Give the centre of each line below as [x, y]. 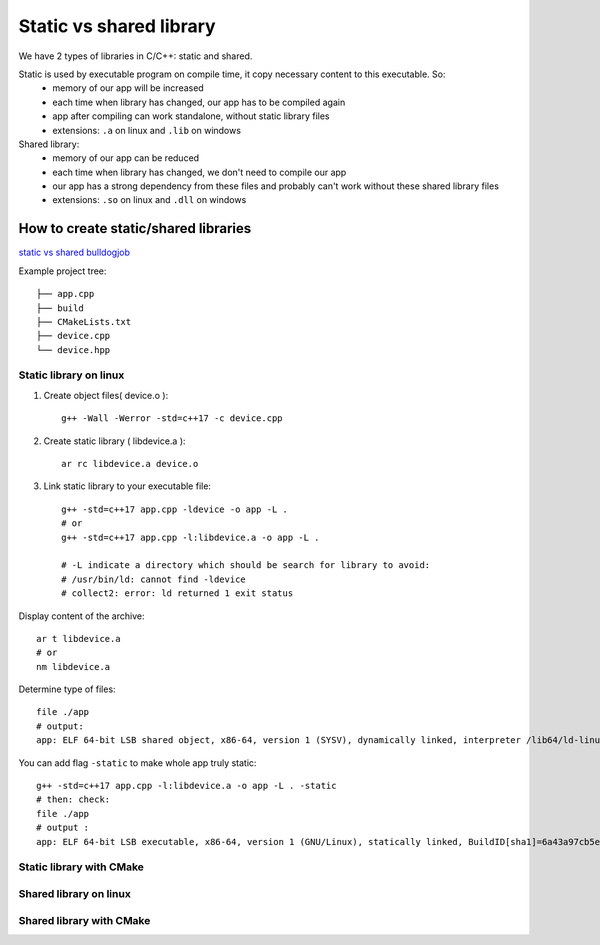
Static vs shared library [117, 26]
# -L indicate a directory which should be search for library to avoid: [246, 565]
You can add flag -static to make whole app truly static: [137, 762]
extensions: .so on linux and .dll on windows [149, 200]
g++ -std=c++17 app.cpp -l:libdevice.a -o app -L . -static [186, 786]
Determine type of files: [67, 689]
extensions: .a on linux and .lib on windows [147, 130]
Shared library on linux [75, 893]
